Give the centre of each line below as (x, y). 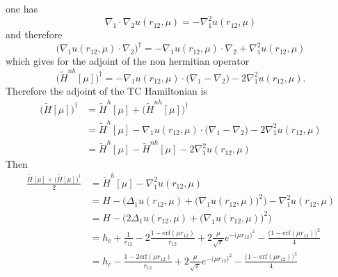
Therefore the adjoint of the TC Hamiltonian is (106, 90)
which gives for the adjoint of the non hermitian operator (128, 61)
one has (22, 8)
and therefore (34, 34)
